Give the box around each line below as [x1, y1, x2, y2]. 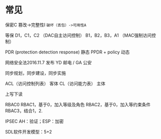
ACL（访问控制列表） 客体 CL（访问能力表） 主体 [5, 80, 106, 87]
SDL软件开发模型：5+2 [5, 129, 52, 135]
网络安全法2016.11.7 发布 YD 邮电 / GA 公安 [5, 59, 92, 65]
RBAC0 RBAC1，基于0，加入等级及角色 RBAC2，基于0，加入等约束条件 [5, 101, 151, 107]
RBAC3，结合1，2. [5, 107, 43, 114]
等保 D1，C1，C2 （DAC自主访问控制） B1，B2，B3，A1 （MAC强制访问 [5, 32, 152, 38]
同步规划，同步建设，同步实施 [5, 70, 66, 76]
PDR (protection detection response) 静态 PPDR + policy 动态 [5, 49, 130, 55]
